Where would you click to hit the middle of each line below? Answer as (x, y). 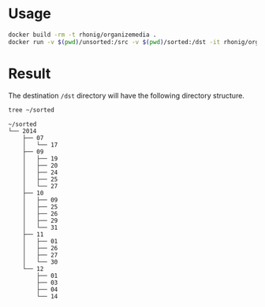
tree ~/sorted (32, 110)
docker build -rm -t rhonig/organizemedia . (82, 35)
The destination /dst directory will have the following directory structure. (126, 95)
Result (30, 74)
